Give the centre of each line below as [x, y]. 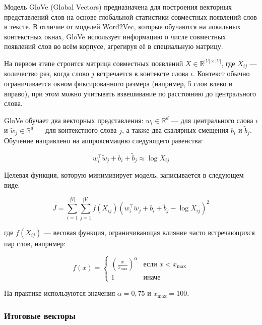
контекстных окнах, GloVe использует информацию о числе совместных [115, 36]
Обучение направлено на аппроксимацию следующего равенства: [104, 141]
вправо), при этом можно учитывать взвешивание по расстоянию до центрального [130, 93]
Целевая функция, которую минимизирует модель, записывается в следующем [124, 175]
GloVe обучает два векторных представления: [74, 120]
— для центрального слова [212, 120]
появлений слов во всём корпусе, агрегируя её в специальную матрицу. [114, 46]
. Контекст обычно [221, 73]
